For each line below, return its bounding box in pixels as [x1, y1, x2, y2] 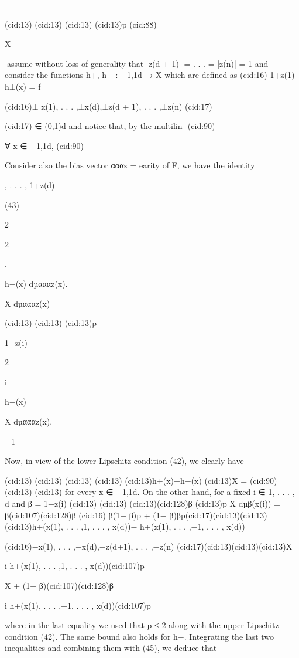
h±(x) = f [5, 80, 41, 92]
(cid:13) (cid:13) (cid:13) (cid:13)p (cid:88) [5, 18, 157, 30]
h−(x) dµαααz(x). [5, 277, 68, 289]
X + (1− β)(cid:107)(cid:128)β [5, 579, 114, 591]
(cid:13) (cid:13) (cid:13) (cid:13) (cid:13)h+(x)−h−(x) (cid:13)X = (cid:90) [5, 474, 277, 486]
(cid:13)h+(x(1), [5, 520, 63, 532]
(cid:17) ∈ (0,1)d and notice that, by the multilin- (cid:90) [5, 120, 215, 132]
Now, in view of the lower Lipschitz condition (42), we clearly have [5, 455, 244, 467]
